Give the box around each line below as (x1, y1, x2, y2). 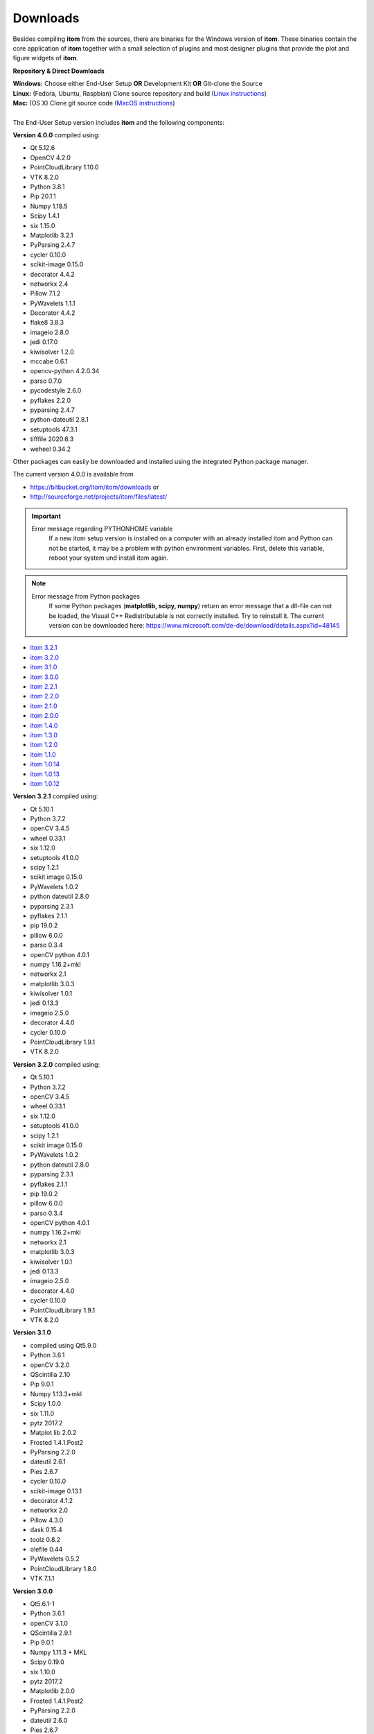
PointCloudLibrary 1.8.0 (30, 1564, 97, 1572)
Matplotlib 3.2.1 (30, 231, 73, 239)
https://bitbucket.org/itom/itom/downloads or (30, 483, 159, 491)
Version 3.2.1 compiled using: (12, 792, 98, 800)
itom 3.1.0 (30, 663, 57, 671)
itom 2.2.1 (30, 682, 58, 690)
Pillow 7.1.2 (30, 289, 61, 298)
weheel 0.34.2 (30, 445, 71, 453)
